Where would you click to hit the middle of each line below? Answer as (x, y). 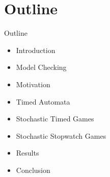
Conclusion (33, 170)
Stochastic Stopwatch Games (61, 135)
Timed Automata (43, 101)
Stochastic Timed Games (55, 119)
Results (28, 153)
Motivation (33, 84)
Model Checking (41, 67)
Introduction (36, 50)
